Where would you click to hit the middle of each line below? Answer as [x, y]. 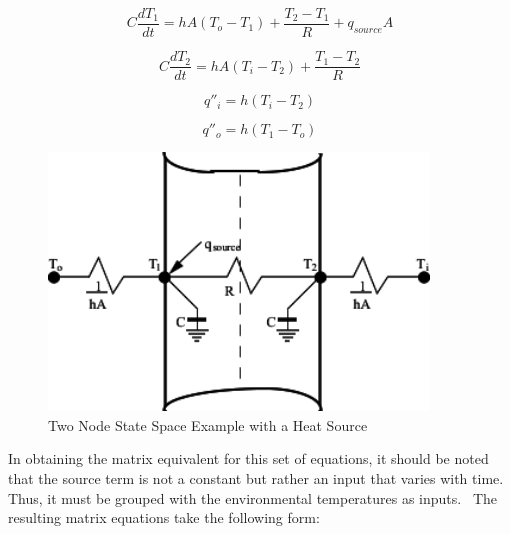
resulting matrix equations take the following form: [164, 517]
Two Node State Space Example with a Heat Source [208, 424]
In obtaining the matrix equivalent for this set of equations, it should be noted [248, 458]
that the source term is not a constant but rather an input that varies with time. [256, 478]
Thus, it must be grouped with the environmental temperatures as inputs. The [252, 497]
